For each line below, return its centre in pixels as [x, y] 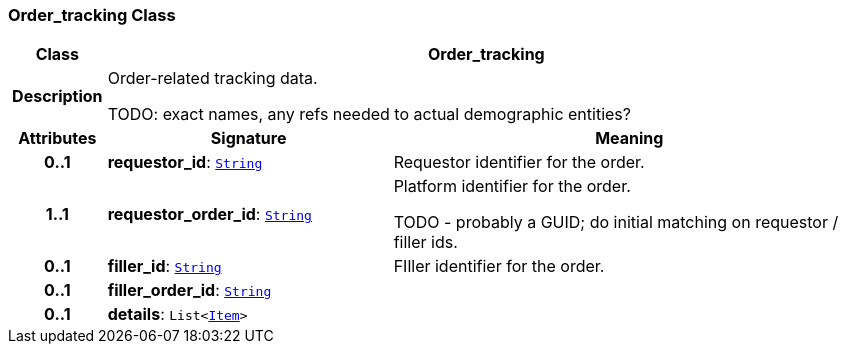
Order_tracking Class [92, 15]
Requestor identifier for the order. [519, 162]
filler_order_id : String [189, 290]
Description [57, 96]
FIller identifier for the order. [499, 266]
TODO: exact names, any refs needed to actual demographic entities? [369, 114]
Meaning [629, 138]
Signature [248, 138]
